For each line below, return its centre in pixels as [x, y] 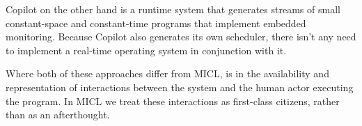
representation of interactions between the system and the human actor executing [180, 87]
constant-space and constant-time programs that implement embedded [156, 23]
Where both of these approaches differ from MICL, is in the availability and [167, 73]
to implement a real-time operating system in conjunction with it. [146, 50]
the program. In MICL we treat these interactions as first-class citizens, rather [173, 101]
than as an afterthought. [58, 115]
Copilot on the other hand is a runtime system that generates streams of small [173, 9]
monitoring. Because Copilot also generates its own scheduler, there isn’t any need [181, 37]
